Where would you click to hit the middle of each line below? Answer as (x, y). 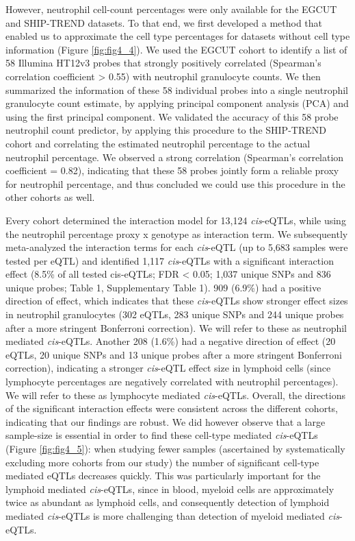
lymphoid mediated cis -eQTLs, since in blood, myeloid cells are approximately (170, 489)
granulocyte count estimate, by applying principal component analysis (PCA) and (177, 103)
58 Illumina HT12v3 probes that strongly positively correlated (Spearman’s (163, 63)
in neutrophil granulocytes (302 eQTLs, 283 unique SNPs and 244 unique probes (175, 314)
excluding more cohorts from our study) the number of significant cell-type (162, 462)
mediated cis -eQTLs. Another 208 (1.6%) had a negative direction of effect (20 (171, 341)
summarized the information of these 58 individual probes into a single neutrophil (177, 89)
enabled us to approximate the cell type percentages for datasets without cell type (178, 36)
